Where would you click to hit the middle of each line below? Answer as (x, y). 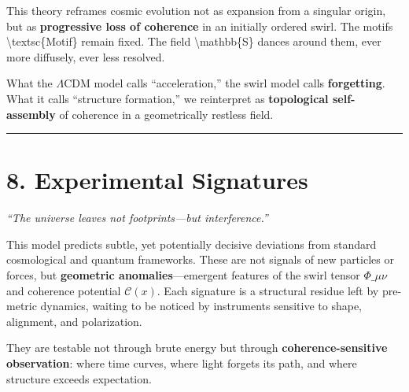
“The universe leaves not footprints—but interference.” (137, 218)
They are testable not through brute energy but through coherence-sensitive (197, 348)
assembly (31, 114)
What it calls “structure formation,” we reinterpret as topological (168, 98)
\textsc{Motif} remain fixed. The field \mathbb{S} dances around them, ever (194, 41)
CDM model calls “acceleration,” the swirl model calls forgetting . (225, 83)
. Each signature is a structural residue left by (268, 290)
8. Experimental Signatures (157, 180)
